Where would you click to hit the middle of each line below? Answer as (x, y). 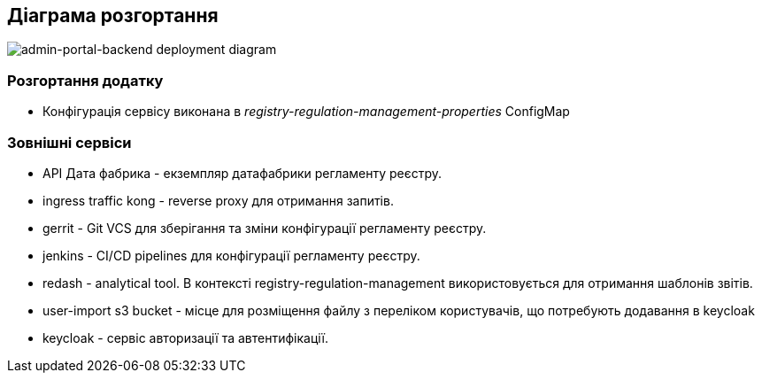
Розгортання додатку (85, 80)
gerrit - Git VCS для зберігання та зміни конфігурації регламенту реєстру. (265, 228)
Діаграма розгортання (113, 16)
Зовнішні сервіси (69, 142)
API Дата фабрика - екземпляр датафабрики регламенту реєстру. (242, 173)
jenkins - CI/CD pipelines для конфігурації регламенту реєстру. (231, 255)
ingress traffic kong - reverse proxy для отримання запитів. (218, 200)
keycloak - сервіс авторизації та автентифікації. (185, 337)
